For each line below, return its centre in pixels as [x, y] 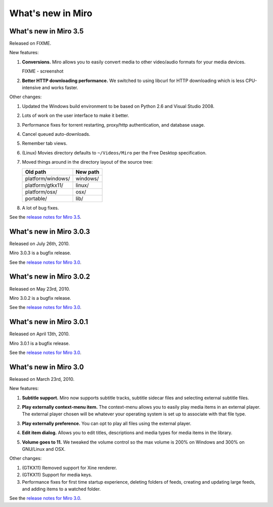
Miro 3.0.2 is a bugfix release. [40, 298]
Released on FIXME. [30, 44]
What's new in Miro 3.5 [47, 31]
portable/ [36, 199]
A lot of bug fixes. [40, 208]
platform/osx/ [41, 191]
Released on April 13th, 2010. [40, 334]
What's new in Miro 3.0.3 [50, 231]
